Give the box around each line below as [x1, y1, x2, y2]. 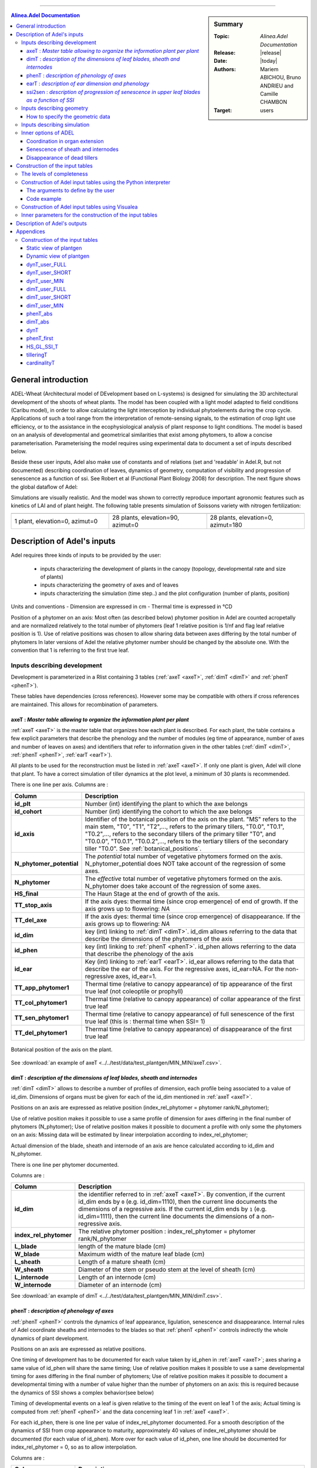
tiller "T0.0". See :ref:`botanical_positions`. [85, 844, 202, 853]
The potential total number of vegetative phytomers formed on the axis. [85, 852, 283, 860]
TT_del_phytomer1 [14, 1028, 68, 1036]
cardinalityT [26, 359, 55, 366]
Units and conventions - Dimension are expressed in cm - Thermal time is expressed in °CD [11, 603, 233, 610]
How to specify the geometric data [26, 113, 110, 120]
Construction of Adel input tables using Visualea [21, 203, 138, 210]
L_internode [14, 1273, 49, 1281]
